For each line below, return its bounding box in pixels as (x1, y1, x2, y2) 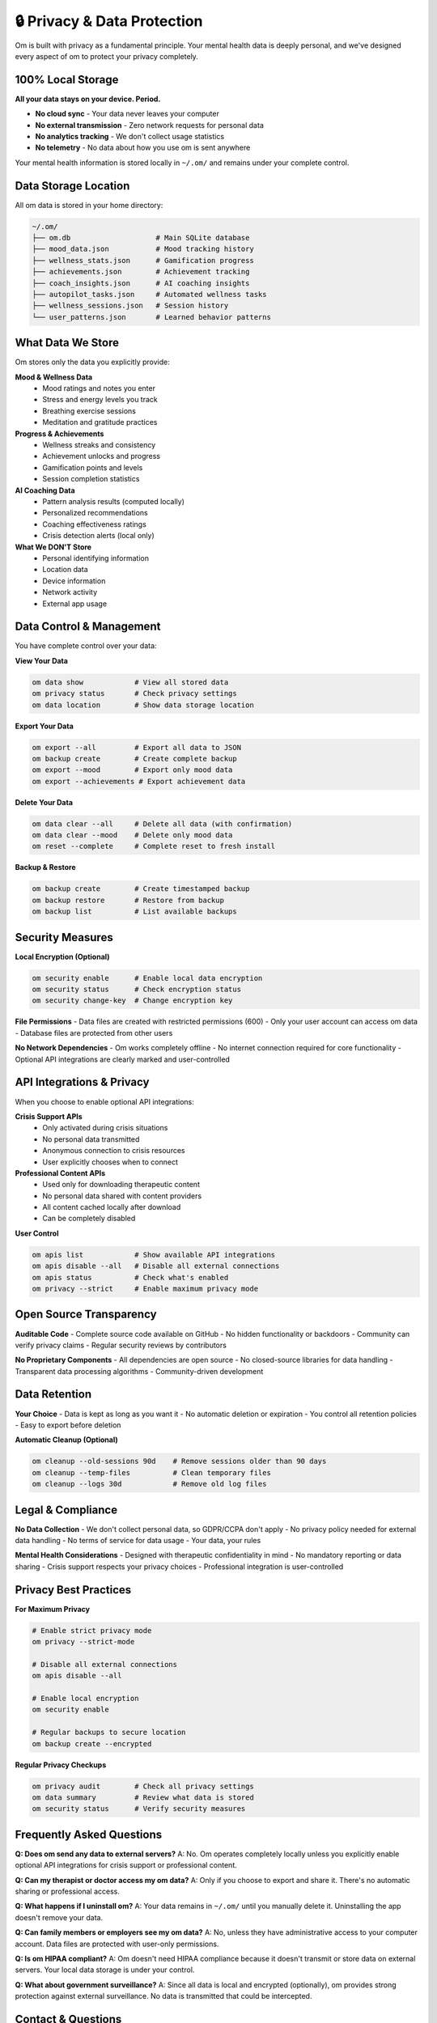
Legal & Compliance (15, 1503, 117, 1516)
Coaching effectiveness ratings (42, 519, 147, 529)
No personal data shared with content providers (42, 1190, 202, 1201)
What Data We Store (15, 336, 119, 350)
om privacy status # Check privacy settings (32, 689, 238, 698)
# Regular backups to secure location (32, 1728, 186, 1737)
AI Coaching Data (15, 486, 76, 495)
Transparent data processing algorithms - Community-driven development (15, 1366, 264, 1376)
